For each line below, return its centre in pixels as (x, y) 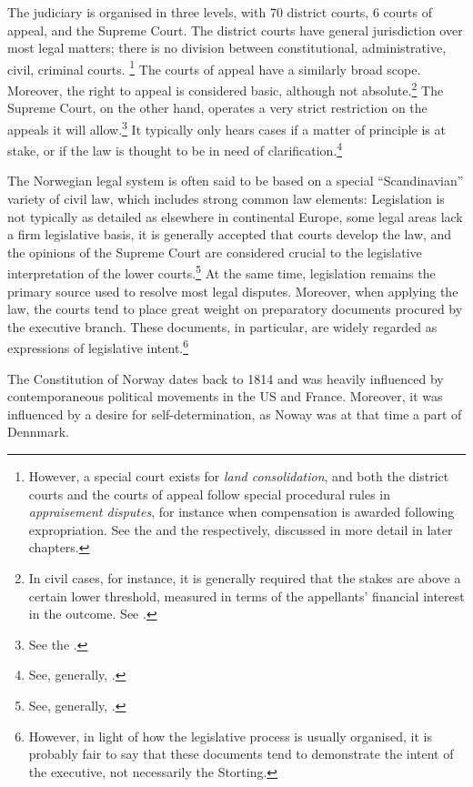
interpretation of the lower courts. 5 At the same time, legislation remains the (221, 272)
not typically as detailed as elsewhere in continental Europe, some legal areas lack (235, 216)
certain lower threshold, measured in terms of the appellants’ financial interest (247, 595)
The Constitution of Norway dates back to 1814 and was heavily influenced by (226, 378)
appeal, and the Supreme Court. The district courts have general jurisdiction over (235, 30)
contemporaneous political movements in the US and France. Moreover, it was (225, 396)
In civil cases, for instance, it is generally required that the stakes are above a (245, 577)
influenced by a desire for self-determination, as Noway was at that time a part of (235, 414)
